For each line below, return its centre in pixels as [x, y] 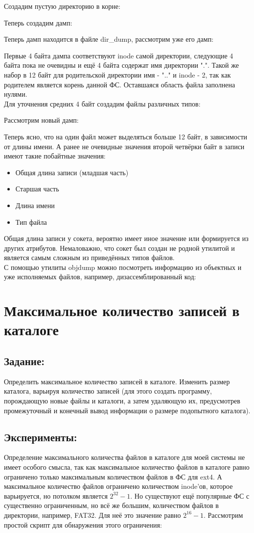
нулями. [16, 94]
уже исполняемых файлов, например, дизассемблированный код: [100, 277]
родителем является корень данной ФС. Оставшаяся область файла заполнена [120, 84]
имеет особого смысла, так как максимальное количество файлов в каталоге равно [127, 467]
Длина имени [35, 205]
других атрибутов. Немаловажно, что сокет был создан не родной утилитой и [119, 248]
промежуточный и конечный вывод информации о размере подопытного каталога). [127, 410]
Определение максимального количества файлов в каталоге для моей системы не [125, 457]
